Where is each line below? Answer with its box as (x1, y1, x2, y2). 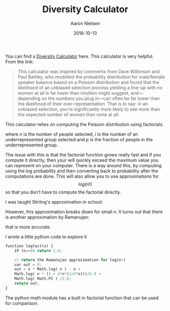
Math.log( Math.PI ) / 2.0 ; (14, 276, 72, 282)
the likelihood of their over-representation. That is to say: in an (17, 100, 148, 107)
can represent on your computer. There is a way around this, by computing (5, 162, 162, 168)
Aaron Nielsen (70, 20, 100, 26)
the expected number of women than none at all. (17, 111, 120, 118)
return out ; (14, 281, 40, 286)
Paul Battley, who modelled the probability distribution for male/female (17, 73, 165, 80)
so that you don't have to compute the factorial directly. (5, 189, 121, 195)
